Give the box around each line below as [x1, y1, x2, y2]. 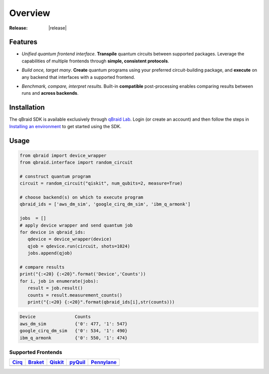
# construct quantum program [19, 174, 91, 179]
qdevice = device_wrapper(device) [27, 236, 112, 242]
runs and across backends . [21, 90, 79, 96]
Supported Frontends [9, 349, 62, 356]
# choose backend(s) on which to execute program [19, 194, 143, 200]
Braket [28, 359, 44, 366]
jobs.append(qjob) [27, 250, 73, 256]
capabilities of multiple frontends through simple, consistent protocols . [21, 58, 169, 64]
